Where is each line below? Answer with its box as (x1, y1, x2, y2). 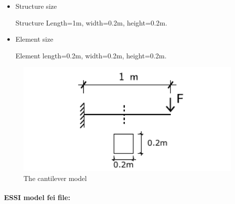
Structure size (15, 1, 57, 11)
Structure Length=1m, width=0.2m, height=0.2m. (15, 17, 167, 27)
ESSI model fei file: (4, 192, 70, 203)
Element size (15, 34, 53, 44)
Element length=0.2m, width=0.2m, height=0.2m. (15, 50, 167, 60)
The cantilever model (23, 173, 87, 183)
